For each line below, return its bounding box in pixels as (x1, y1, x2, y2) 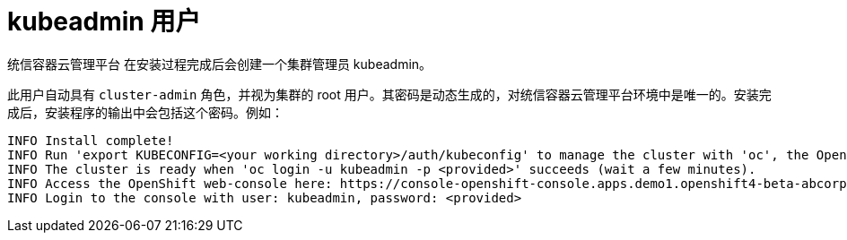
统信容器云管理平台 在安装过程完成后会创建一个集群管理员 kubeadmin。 (7, 56, 432, 72)
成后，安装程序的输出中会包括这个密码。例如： (7, 104, 284, 120)
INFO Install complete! (7, 133, 174, 148)
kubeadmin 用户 (7, 6, 201, 37)
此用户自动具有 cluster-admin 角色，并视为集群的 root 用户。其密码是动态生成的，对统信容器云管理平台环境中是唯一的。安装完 (7, 86, 772, 102)
